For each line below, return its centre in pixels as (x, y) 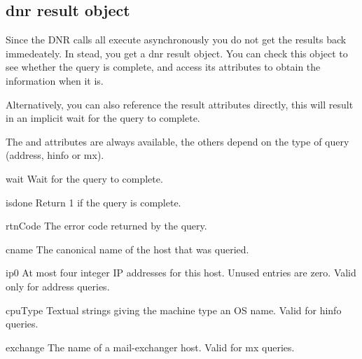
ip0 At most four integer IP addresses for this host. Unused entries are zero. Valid (181, 273)
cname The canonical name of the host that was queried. (127, 249)
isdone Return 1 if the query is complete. (93, 202)
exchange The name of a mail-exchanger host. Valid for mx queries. (150, 347)
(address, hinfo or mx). (55, 155)
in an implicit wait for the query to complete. (103, 118)
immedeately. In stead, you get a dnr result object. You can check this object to (177, 53)
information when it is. (55, 80)
